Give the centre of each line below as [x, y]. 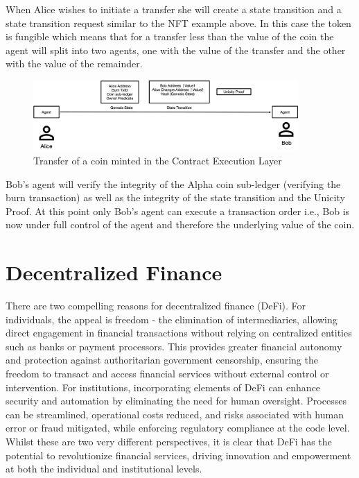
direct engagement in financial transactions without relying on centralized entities [179, 333]
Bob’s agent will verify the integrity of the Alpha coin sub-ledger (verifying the [173, 183]
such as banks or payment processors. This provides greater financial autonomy [174, 346]
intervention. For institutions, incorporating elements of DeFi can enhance [163, 387]
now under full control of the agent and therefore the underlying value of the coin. [180, 224]
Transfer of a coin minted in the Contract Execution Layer [158, 160]
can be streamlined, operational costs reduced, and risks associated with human [175, 414]
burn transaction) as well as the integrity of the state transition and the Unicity [175, 197]
